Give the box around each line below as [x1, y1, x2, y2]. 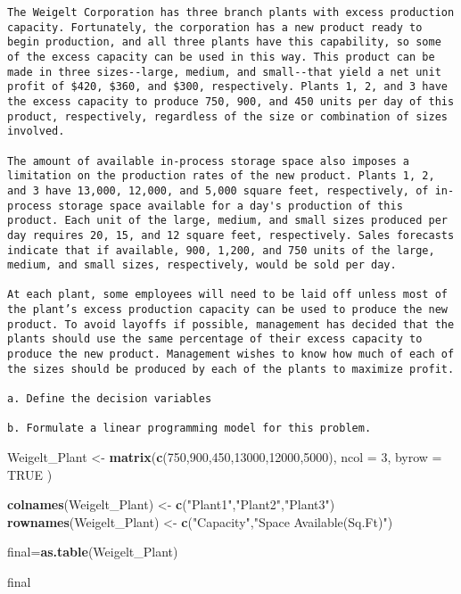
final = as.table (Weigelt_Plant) [7, 542, 178, 561]
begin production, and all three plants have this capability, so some [7, 36, 441, 49]
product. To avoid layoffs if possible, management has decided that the [7, 318, 455, 331]
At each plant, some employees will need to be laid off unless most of [7, 288, 448, 301]
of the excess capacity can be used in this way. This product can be [7, 50, 435, 63]
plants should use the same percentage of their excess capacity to [7, 333, 423, 346]
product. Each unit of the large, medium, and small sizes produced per [7, 214, 448, 227]
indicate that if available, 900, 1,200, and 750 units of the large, [7, 243, 435, 257]
